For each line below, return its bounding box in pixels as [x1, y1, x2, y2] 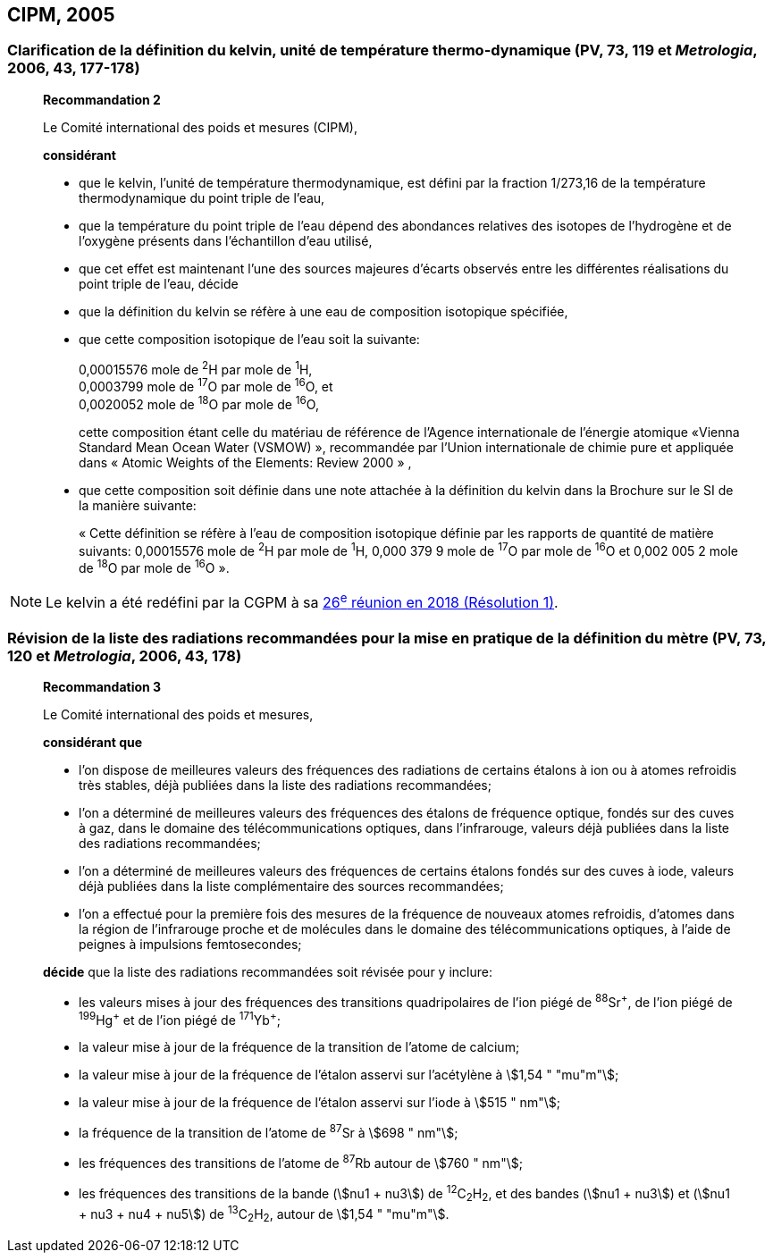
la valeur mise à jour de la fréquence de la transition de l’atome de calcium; [79, 1039, 520, 1055]
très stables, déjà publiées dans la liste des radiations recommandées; [79, 777, 492, 794]
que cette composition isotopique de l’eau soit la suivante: [79, 331, 420, 347]
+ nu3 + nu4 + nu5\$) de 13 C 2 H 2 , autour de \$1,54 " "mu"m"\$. [79, 1204, 450, 1225]
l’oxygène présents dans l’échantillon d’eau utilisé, [79, 232, 373, 248]
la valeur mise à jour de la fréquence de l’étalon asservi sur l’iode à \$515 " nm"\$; [79, 1095, 560, 1111]
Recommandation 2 [43, 91, 161, 107]
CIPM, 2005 [7, 4, 115, 26]
